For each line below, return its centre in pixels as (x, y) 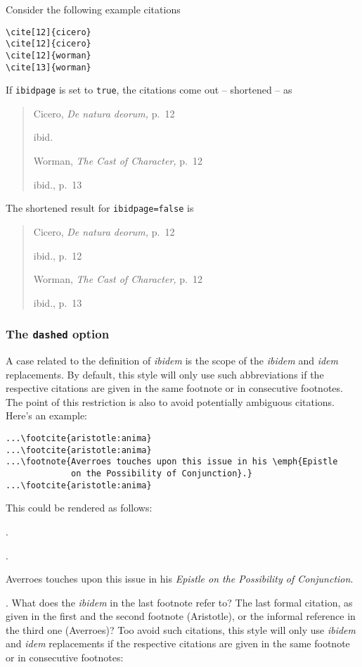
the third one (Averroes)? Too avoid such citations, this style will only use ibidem (181, 629)
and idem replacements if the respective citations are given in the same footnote (178, 643)
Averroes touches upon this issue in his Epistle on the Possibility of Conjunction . (180, 579)
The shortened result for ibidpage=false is (100, 208)
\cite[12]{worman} (49, 55)
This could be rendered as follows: (79, 508)
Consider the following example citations (93, 9)
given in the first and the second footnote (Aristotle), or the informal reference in (181, 616)
